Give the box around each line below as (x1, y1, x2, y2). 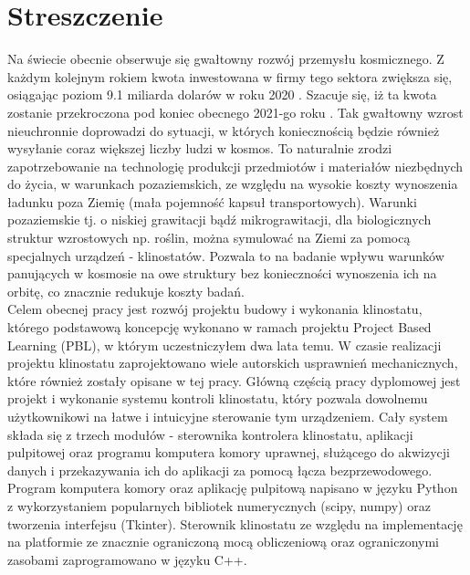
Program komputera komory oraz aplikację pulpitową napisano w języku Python (7, 478, 458, 497)
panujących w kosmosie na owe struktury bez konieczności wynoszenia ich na (7, 264, 437, 283)
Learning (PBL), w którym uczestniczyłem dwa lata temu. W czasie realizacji (7, 335, 442, 354)
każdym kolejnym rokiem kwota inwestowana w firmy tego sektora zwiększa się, (7, 67, 453, 86)
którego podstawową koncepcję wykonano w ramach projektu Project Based (7, 318, 432, 337)
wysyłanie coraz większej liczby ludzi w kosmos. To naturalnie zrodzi (7, 139, 392, 158)
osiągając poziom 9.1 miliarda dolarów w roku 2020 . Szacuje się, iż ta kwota (7, 85, 437, 104)
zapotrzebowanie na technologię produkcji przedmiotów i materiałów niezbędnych (7, 156, 464, 175)
